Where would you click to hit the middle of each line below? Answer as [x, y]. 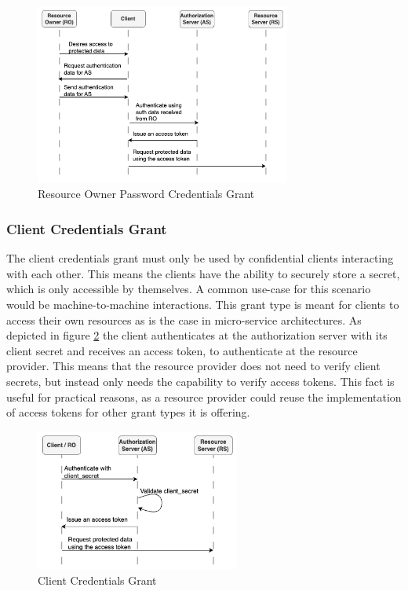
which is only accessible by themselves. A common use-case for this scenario [189, 289]
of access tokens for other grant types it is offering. [128, 412]
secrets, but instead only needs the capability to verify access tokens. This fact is [200, 381]
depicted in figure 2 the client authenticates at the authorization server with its [197, 335]
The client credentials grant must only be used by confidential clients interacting [200, 258]
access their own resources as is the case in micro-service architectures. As [184, 319]
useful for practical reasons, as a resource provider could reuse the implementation [204, 396]
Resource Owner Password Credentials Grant [146, 194]
